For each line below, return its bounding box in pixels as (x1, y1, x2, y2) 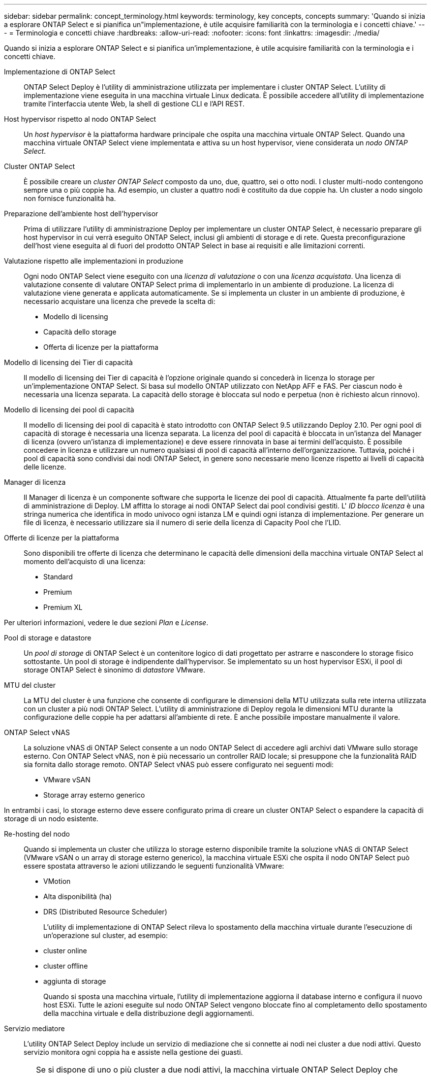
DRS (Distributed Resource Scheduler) (43, 908, 167, 916)
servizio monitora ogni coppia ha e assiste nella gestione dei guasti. (24, 1048, 243, 1056)
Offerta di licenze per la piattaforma (43, 343, 158, 351)
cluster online (43, 946, 87, 955)
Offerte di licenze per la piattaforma (4, 534, 119, 542)
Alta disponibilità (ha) (43, 892, 112, 901)
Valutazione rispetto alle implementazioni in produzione (4, 257, 184, 265)
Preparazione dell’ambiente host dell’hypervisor (4, 209, 158, 218)
